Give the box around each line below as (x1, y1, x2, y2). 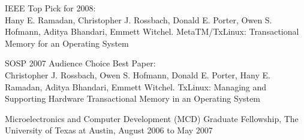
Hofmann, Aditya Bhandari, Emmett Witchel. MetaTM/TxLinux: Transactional (5, 25, 299, 38)
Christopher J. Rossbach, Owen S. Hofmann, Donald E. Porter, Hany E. (5, 68, 270, 81)
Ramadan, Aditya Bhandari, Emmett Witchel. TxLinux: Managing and (5, 80, 267, 93)
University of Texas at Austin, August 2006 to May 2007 (5, 124, 213, 136)
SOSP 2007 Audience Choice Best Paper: (5, 57, 156, 69)
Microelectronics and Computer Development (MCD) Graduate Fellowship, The (5, 112, 299, 124)
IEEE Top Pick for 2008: (5, 2, 96, 14)
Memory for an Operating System (5, 36, 129, 49)
